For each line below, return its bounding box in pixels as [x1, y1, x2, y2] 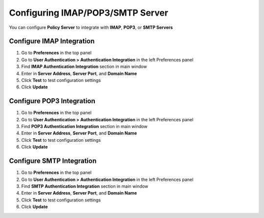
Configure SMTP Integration [9, 157, 97, 165]
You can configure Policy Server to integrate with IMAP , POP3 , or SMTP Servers [9, 24, 173, 30]
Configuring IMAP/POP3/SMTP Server [9, 7, 169, 18]
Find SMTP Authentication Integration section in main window [21, 183, 149, 189]
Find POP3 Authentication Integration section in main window [21, 124, 148, 130]
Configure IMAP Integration [9, 37, 95, 45]
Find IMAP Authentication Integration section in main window [21, 64, 147, 69]
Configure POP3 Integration [9, 97, 95, 105]
